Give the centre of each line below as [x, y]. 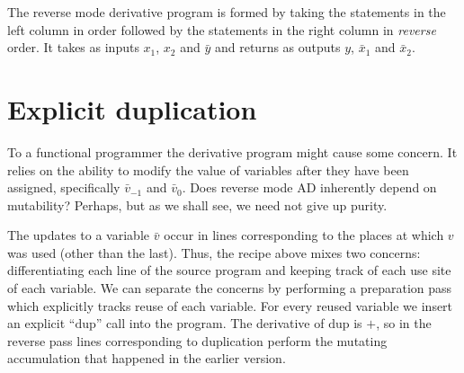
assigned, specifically [64, 187]
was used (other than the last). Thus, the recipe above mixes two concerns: [214, 252]
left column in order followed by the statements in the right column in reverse [222, 29]
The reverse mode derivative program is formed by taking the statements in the [227, 12]
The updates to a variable [79, 235]
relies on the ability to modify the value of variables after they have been [208, 169]
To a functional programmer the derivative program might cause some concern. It [232, 151]
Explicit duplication [132, 108]
